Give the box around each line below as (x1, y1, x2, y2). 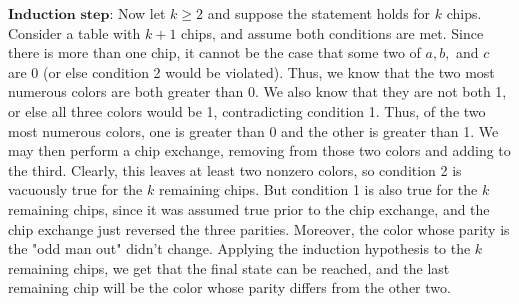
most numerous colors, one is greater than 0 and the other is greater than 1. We (8, 120, 499, 141)
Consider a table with (8, 22, 141, 43)
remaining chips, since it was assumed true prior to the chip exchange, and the (8, 198, 490, 219)
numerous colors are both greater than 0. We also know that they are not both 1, (8, 81, 507, 102)
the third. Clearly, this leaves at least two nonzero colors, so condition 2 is (8, 159, 462, 180)
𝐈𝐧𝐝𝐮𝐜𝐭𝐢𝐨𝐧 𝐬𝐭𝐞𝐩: (8, 8, 114, 22)
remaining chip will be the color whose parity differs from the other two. (8, 277, 451, 298)
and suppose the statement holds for (207, 3, 431, 23)
